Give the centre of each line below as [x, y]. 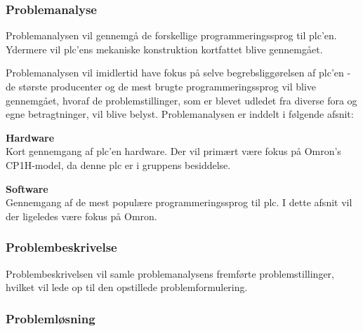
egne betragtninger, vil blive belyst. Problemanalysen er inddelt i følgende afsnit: [180, 114]
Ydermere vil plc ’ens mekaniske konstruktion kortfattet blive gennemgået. [164, 49]
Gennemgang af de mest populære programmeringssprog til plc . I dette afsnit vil [179, 202]
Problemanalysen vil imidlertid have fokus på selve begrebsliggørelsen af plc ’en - [178, 73]
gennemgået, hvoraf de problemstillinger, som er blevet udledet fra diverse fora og [181, 100]
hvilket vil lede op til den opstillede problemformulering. [127, 287]
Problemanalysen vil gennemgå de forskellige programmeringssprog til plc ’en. [171, 35]
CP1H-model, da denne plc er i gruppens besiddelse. [118, 164]
